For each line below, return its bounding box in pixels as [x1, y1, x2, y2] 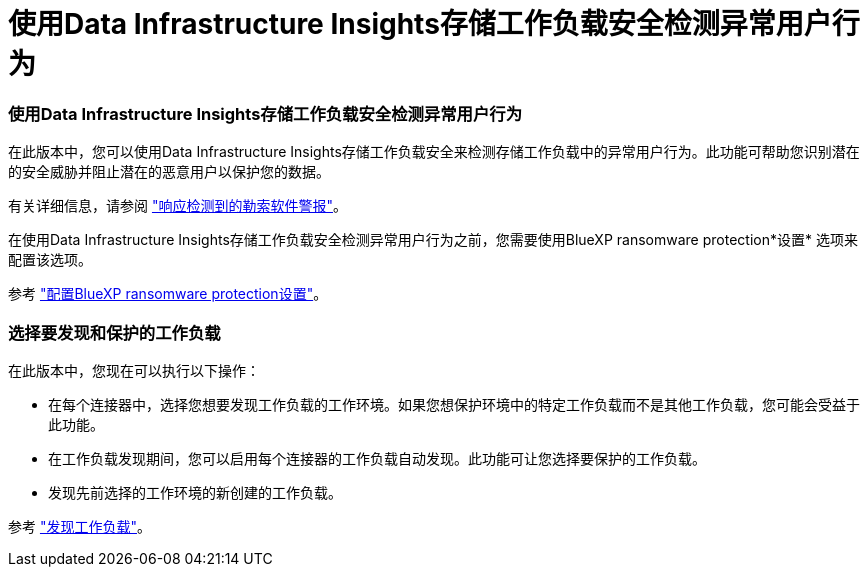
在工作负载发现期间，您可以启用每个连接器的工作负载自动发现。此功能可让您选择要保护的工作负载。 [48, 449, 706, 467]
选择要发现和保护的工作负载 [8, 322, 221, 343]
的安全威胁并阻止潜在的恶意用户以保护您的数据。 [8, 163, 330, 181]
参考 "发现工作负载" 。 [8, 517, 151, 535]
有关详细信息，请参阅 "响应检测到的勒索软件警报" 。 [8, 197, 347, 215]
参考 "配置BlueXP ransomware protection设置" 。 [8, 285, 328, 303]
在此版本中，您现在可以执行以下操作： [8, 361, 260, 379]
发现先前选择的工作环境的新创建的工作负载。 [48, 483, 342, 501]
